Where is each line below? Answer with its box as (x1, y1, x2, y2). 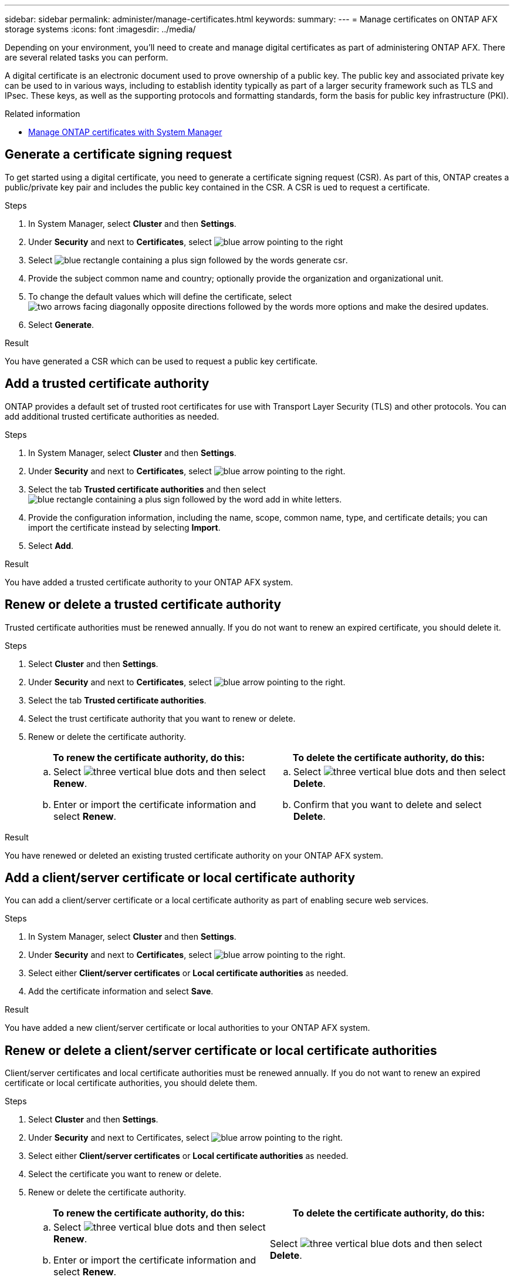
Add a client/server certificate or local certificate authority (5, 870, 356, 885)
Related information (5, 109, 80, 119)
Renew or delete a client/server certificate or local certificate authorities (5, 1043, 437, 1058)
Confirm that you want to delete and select (293, 798, 482, 810)
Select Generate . (28, 319, 94, 330)
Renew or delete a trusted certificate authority (5, 597, 282, 612)
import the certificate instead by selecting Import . (28, 522, 221, 532)
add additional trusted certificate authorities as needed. (5, 411, 219, 421)
